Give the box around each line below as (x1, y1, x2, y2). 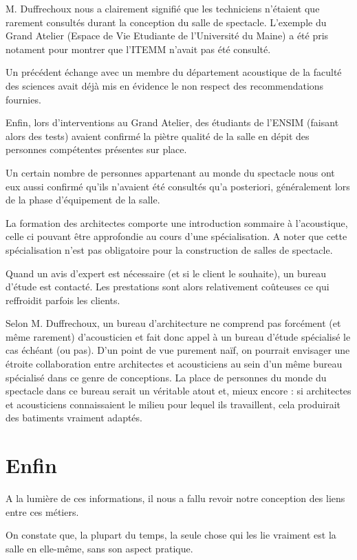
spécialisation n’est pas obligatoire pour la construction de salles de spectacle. (6, 242, 333, 257)
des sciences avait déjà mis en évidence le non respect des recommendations (6, 78, 324, 92)
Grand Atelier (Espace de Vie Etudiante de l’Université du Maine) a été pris (6, 28, 329, 43)
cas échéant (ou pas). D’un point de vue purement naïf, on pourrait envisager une (6, 343, 350, 357)
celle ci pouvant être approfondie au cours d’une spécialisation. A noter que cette (6, 229, 347, 243)
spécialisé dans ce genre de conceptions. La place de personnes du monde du (6, 370, 327, 384)
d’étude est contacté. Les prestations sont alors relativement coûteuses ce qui (6, 279, 329, 294)
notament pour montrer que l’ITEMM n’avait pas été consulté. (6, 41, 271, 56)
